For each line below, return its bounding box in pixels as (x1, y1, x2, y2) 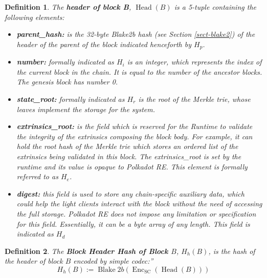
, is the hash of (208, 245, 255, 256)
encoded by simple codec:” (73, 255, 153, 266)
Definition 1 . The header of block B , (5, 2, 131, 12)
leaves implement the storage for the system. (16, 103, 155, 114)
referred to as (16, 171, 58, 182)
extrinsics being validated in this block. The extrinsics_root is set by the (16, 151, 241, 161)
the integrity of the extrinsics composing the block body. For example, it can (16, 131, 253, 141)
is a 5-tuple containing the (174, 2, 256, 12)
